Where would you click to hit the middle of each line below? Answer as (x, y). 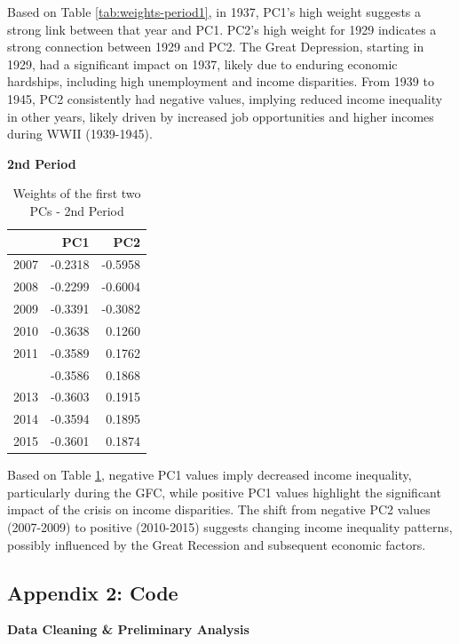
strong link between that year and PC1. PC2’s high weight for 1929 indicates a (222, 29)
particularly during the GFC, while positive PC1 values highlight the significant (224, 492)
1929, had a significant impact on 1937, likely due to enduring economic (202, 64)
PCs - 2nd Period (77, 210)
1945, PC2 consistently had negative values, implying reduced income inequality (225, 98)
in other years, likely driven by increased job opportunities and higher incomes (221, 116)
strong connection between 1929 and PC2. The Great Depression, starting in (216, 47)
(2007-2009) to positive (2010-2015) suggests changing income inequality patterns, (230, 527)
